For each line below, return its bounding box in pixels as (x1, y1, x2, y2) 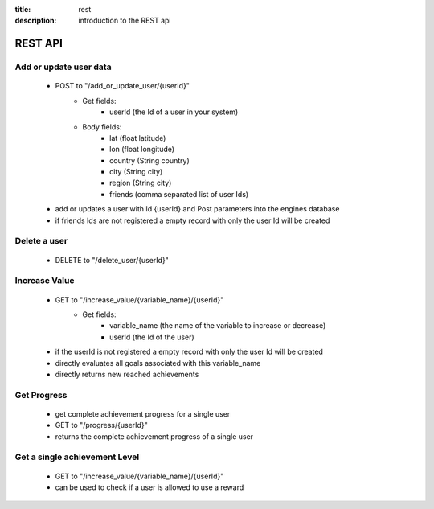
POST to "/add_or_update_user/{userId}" (55, 81, 190, 91)
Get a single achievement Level (14, 451, 140, 462)
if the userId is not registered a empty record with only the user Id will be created (55, 347, 323, 357)
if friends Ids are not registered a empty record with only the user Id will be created (55, 216, 330, 225)
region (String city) (109, 178, 172, 188)
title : (14, 5, 31, 14)
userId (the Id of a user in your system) (109, 107, 239, 117)
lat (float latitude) (109, 133, 166, 142)
